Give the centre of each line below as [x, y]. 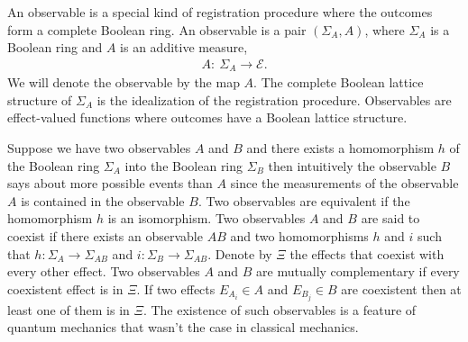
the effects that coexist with [367, 253]
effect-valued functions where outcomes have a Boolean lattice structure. [207, 117]
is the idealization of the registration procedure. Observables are [274, 99]
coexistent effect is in [65, 288]
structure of [40, 99]
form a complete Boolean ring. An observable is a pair [157, 29]
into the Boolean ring [184, 165]
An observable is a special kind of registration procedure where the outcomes [220, 12]
